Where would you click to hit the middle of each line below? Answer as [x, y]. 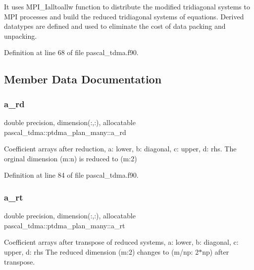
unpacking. [21, 35]
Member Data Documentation [83, 79]
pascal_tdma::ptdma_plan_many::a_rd [65, 132]
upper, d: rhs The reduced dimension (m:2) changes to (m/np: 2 [102, 251]
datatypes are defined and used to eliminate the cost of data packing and [115, 26]
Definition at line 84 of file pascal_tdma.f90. [71, 175]
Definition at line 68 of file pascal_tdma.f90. [71, 52]
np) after [216, 251]
